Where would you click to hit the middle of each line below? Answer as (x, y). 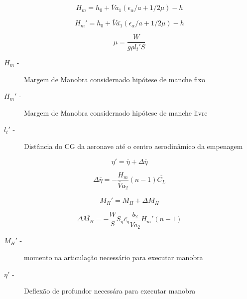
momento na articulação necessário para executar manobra (114, 257)
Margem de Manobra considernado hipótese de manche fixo (115, 79)
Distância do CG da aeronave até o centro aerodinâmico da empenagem (133, 146)
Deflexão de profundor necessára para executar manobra (110, 291)
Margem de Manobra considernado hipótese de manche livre (116, 112)
